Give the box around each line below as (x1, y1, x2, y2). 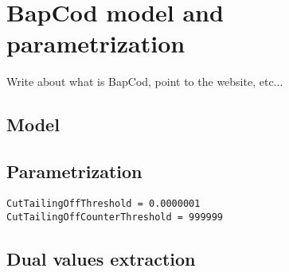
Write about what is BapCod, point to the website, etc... (6, 73, 283, 90)
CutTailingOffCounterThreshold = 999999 (6, 211, 224, 223)
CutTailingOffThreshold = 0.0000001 (6, 197, 201, 209)
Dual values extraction (6, 246, 196, 270)
